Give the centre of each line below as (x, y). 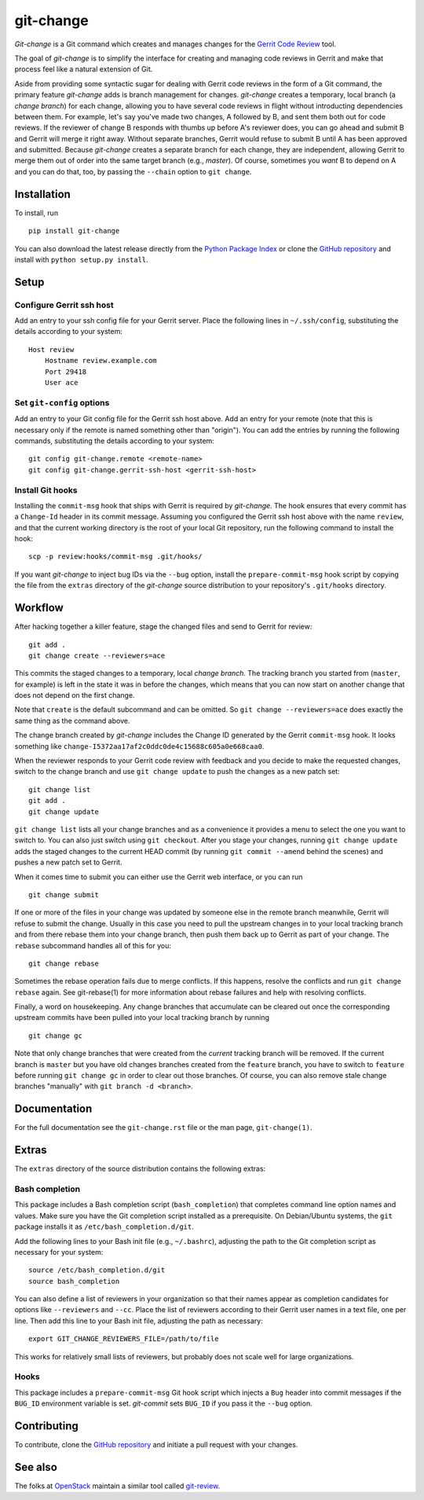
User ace (61, 383)
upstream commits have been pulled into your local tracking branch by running (142, 1018)
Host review (51, 349)
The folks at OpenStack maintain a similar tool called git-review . (117, 1486)
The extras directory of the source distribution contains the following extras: (140, 1169)
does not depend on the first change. (75, 695)
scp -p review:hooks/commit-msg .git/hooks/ (116, 557)
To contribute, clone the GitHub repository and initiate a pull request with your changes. (156, 1445)
